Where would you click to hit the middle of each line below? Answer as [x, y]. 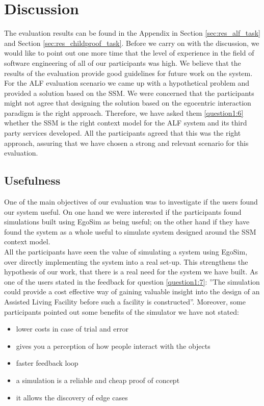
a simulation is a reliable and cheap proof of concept [98, 380]
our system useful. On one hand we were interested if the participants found [123, 211]
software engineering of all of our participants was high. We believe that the [123, 62]
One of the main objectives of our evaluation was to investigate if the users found [131, 202]
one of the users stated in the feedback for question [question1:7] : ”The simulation [132, 281]
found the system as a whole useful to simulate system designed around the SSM [130, 231]
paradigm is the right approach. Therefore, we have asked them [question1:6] [124, 112]
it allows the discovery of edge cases [72, 397]
